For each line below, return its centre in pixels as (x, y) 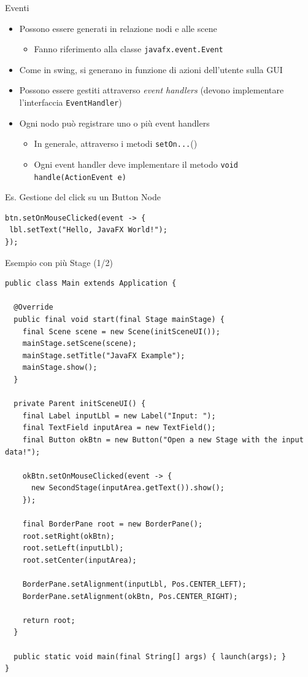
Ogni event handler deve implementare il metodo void (136, 164)
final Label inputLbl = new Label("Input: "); (119, 416)
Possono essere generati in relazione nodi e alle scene (118, 28)
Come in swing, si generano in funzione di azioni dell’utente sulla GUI (151, 69)
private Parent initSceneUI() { (80, 404)
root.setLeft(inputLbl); (73, 548)
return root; (49, 620)
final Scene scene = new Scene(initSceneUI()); (121, 331)
